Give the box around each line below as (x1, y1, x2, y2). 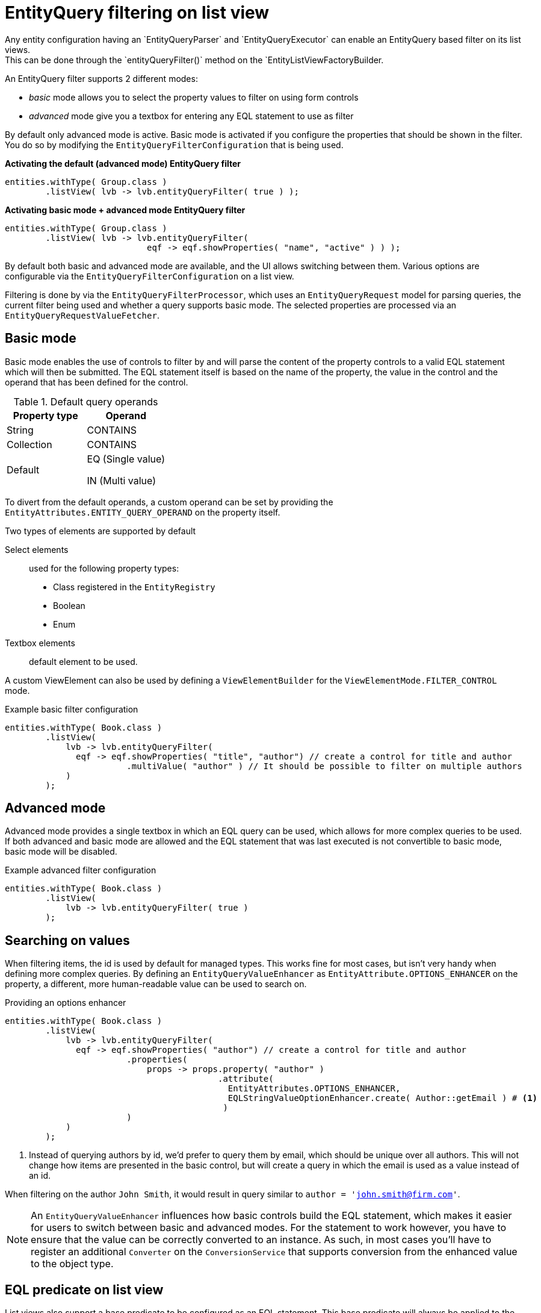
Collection (7, 438, 52, 451)
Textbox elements (5, 637, 75, 648)
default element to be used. (29, 656, 138, 667)
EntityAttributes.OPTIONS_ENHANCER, (227, 1084, 401, 1094)
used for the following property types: (29, 563, 179, 573)
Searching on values (5, 932, 130, 948)
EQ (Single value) (87, 452, 165, 465)
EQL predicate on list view (5, 1282, 164, 1297)
